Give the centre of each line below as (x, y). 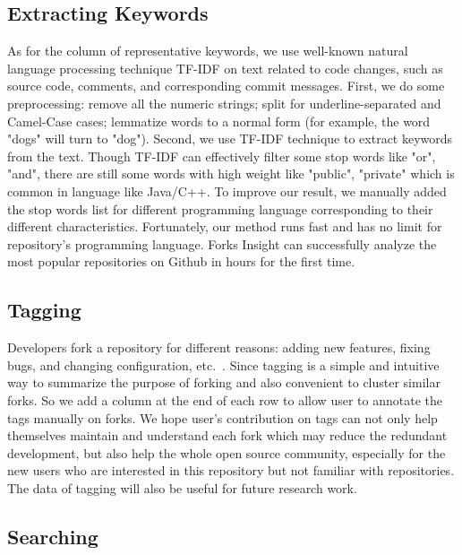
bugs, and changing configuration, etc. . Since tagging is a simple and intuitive (223, 364)
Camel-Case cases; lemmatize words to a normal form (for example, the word (219, 121)
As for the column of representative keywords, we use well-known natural (208, 51)
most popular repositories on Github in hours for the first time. (181, 261)
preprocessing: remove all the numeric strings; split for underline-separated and (224, 103)
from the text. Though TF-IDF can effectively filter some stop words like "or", (222, 156)
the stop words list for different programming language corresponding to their (220, 208)
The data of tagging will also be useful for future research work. (182, 487)
